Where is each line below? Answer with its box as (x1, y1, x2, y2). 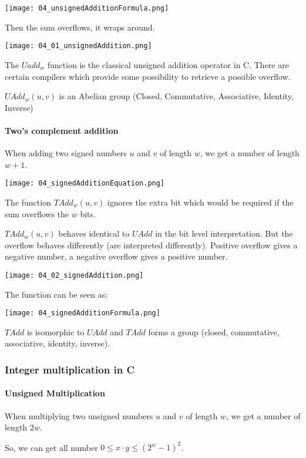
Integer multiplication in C (5, 362, 134, 376)
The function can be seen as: (5, 288, 108, 300)
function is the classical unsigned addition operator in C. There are (47, 58, 289, 70)
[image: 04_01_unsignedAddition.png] (5, 42, 152, 50)
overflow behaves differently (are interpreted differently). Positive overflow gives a (5, 238, 298, 251)
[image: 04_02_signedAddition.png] (5, 271, 144, 279)
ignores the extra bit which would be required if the (107, 196, 294, 208)
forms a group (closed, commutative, (148, 325, 280, 338)
